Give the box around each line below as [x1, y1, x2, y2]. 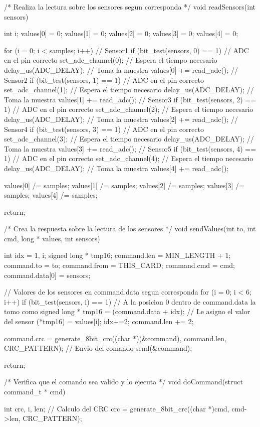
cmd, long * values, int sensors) [4, 233, 100, 243]
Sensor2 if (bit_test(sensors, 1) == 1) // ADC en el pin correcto [4, 74, 204, 85]
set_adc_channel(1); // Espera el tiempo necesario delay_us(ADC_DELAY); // [4, 84, 254, 95]
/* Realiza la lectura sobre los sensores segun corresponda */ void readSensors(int [4, 2, 256, 12]
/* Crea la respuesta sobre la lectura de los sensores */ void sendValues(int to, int [4, 223, 256, 234]
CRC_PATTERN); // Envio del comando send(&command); [4, 343, 192, 353]
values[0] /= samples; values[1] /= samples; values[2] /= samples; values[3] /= [4, 180, 244, 190]
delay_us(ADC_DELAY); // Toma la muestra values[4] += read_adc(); [4, 163, 229, 173]
